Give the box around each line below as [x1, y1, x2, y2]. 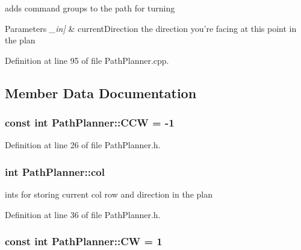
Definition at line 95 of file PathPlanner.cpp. [5, 54, 169, 66]
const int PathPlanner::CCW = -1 [5, 115, 175, 130]
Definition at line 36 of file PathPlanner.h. [5, 208, 161, 220]
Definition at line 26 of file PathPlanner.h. [5, 139, 161, 151]
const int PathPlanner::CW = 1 [5, 234, 163, 249]
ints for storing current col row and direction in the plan [5, 188, 213, 201]
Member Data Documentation [5, 83, 197, 102]
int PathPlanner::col [5, 164, 105, 179]
